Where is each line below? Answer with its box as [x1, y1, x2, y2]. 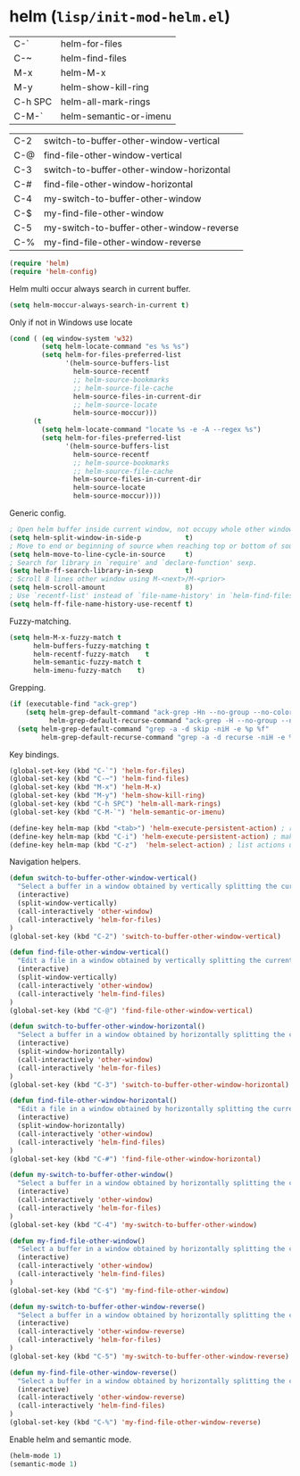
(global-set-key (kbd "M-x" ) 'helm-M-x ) [9, 783, 162, 792]
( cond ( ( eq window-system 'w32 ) [9, 334, 134, 343]
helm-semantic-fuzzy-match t [32, 658, 142, 667]
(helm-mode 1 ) [9, 1451, 62, 1460]
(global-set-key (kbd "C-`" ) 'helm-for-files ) [9, 766, 186, 775]
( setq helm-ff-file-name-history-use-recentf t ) [9, 600, 194, 609]
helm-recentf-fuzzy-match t [32, 650, 150, 659]
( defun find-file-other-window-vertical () [9, 948, 170, 957]
